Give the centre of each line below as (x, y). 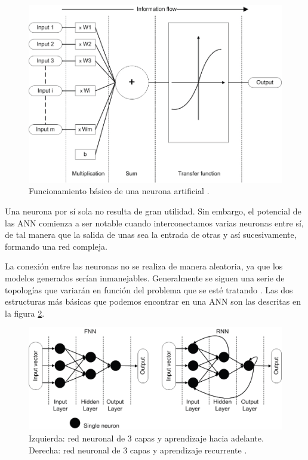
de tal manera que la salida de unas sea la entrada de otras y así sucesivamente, (151, 234)
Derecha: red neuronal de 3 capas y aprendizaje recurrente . (138, 450)
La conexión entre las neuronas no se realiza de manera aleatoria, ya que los (144, 266)
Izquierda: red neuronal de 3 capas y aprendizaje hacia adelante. (146, 438)
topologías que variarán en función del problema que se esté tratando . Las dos (149, 289)
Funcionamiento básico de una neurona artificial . (119, 191)
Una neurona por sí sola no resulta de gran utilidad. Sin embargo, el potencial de (153, 211)
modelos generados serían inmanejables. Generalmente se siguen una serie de (145, 277)
